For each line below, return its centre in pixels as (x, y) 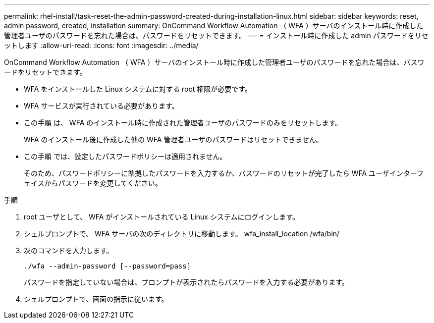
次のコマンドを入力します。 (69, 250)
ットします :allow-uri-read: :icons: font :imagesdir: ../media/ (101, 45)
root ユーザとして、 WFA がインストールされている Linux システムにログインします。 (162, 217)
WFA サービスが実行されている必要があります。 (101, 106)
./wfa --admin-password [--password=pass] (108, 266)
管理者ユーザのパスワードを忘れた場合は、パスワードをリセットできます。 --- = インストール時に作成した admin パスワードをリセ (216, 35)
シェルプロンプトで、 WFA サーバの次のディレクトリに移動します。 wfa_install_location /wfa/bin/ (182, 234)
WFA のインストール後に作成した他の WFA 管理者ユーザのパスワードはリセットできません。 (173, 139)
